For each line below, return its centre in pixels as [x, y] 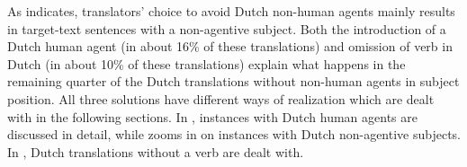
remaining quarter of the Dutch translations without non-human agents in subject [233, 81]
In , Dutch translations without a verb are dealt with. [156, 151]
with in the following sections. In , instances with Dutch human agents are [212, 116]
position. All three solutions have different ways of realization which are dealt [221, 98]
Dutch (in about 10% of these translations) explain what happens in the [207, 63]
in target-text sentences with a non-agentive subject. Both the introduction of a [227, 28]
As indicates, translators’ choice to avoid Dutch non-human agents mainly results [231, 11]
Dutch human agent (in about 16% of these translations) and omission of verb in [230, 46]
